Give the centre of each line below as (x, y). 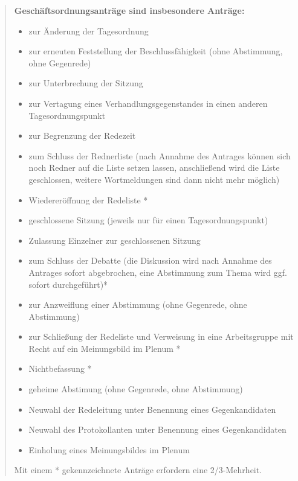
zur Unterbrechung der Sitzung (86, 83)
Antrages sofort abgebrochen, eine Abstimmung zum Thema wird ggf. (158, 272)
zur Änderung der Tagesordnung (89, 30)
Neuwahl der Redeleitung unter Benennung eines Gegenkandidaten (152, 409)
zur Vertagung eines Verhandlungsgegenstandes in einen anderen (148, 103)
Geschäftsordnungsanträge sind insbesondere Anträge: (129, 10)
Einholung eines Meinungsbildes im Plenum (109, 449)
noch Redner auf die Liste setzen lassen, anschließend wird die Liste (154, 167)
